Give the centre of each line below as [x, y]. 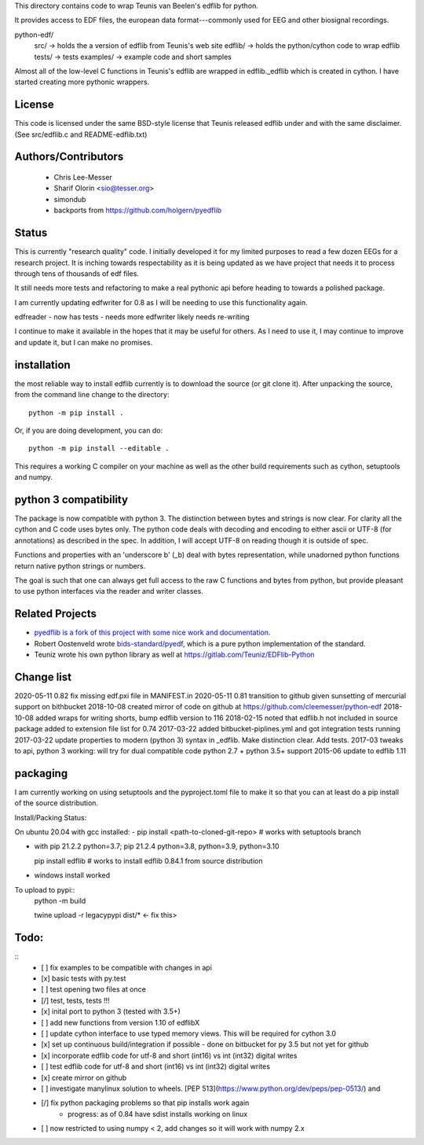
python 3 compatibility [71, 499]
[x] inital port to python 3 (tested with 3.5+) [111, 1011]
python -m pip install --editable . [99, 449]
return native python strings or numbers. [80, 565]
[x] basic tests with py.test [84, 978]
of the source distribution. [56, 803]
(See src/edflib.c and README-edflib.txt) [81, 134]
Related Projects [56, 614]
